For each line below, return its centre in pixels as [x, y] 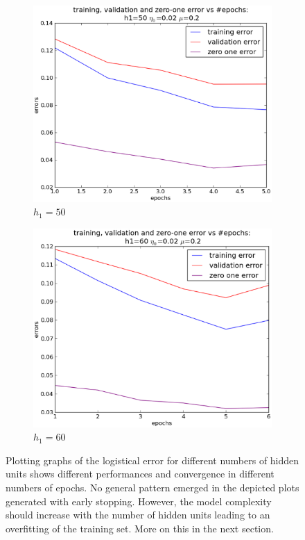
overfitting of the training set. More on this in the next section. [140, 528]
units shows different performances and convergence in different [140, 474]
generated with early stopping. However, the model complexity [139, 501]
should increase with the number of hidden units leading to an [138, 515]
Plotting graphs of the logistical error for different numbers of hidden [152, 460]
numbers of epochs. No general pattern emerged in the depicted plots [152, 487]
